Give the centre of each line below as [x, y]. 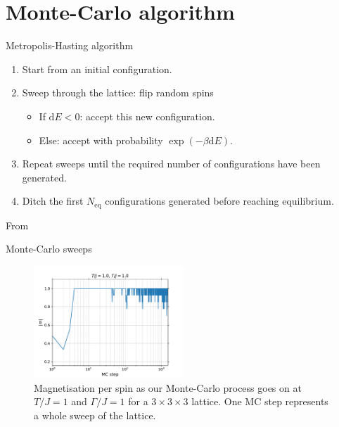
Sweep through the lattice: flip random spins [118, 93]
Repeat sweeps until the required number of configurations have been [171, 164]
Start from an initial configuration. [97, 69]
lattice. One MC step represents [260, 401]
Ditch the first [53, 201]
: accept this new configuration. [147, 116]
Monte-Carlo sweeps [49, 249]
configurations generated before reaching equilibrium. [219, 201]
